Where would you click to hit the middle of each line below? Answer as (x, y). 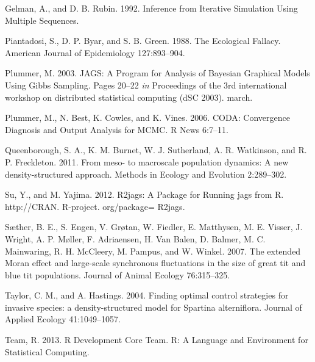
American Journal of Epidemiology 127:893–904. (95, 52)
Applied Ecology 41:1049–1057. (63, 319)
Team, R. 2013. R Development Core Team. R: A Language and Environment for (157, 340)
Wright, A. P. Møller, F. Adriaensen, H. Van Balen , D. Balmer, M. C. (135, 238)
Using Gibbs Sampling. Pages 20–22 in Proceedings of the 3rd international (146, 85)
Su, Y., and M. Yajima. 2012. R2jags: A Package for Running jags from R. (144, 194)
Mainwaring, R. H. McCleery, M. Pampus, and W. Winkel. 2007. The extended (153, 251)
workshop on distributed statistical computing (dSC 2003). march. (129, 97)
